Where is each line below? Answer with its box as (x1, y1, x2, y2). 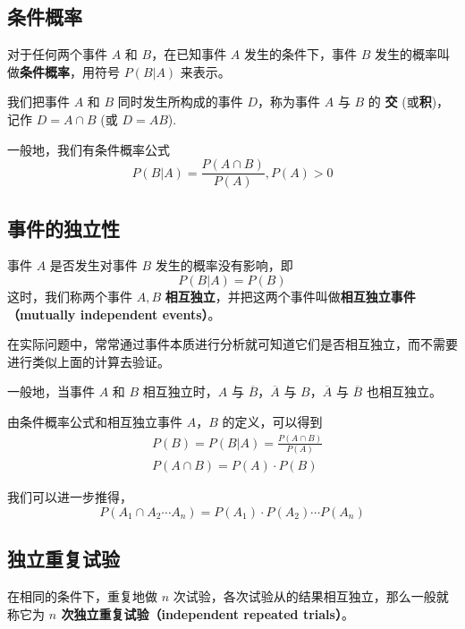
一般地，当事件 (7, 382, 95, 401)
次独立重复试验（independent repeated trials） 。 (61, 604, 354, 623)
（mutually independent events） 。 (7, 304, 221, 323)
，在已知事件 (151, 45, 227, 64)
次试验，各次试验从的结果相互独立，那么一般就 (173, 587, 449, 606)
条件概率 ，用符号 (20, 62, 120, 81)
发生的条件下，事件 (243, 45, 357, 64)
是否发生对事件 (49, 256, 138, 275)
